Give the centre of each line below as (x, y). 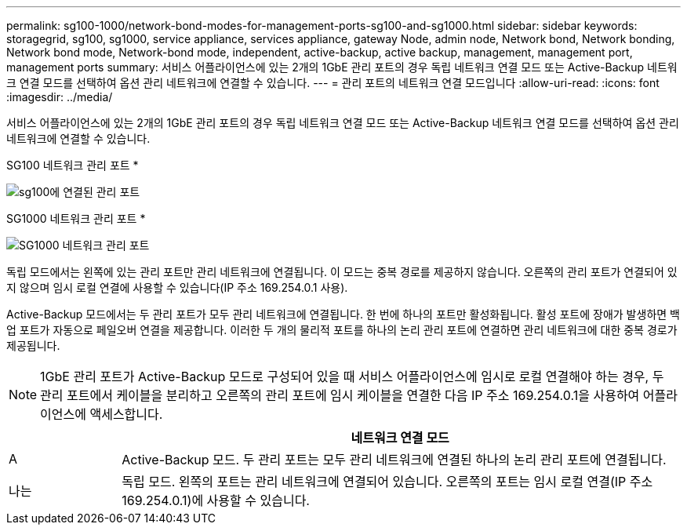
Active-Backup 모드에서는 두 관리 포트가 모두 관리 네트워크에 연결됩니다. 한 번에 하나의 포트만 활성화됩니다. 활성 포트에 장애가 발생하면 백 (343, 314)
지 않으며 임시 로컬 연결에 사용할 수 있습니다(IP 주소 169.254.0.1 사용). (177, 287)
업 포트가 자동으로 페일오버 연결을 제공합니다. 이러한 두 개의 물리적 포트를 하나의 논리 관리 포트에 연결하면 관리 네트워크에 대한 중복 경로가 (342, 330)
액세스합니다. (126, 414)
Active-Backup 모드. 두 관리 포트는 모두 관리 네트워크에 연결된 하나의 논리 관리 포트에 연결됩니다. (394, 460)
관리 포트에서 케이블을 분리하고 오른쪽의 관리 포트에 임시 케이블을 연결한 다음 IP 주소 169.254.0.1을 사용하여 (340, 395)
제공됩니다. (33, 346)
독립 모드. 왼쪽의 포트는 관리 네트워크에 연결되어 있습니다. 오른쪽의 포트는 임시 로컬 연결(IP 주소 (387, 482)
